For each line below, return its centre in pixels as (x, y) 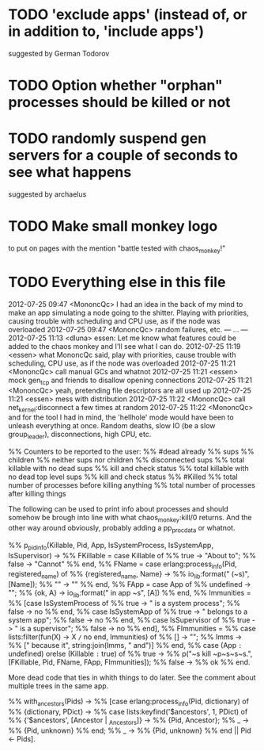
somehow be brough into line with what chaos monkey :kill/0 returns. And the (130, 519)
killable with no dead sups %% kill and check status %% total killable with (128, 469)
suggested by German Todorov (59, 53)
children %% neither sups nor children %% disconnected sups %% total (126, 460)
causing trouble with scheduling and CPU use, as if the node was (114, 321)
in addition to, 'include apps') (106, 31)
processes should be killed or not (119, 103)
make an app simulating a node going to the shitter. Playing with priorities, (128, 312)
